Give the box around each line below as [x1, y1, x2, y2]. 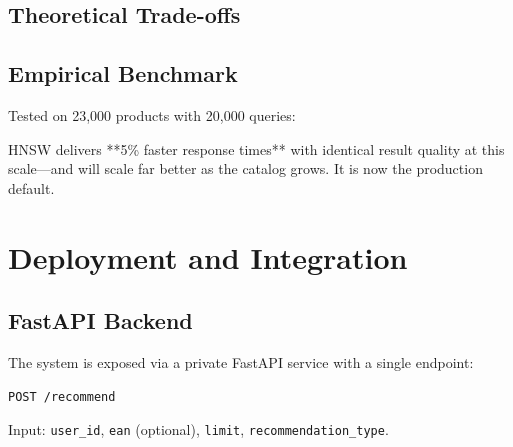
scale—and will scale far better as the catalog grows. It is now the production [8, 158, 483, 179]
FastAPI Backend [8, 305, 193, 336]
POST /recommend [8, 389, 116, 404]
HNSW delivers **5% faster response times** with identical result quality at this [8, 138, 505, 159]
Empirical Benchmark [8, 58, 238, 89]
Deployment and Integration [8, 236, 408, 277]
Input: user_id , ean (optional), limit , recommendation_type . [8, 419, 389, 440]
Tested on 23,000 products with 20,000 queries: [8, 104, 296, 125]
